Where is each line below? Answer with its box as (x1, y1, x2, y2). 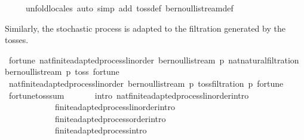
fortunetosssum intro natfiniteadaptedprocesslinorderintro (8, 89, 249, 101)
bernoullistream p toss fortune (5, 65, 119, 78)
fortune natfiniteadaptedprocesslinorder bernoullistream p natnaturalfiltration (8, 53, 299, 66)
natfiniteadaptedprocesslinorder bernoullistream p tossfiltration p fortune (8, 77, 284, 89)
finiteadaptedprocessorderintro (54, 112, 166, 124)
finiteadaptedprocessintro (54, 124, 147, 136)
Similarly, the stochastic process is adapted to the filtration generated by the (5, 22, 285, 34)
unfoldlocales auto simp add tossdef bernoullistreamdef (25, 2, 234, 14)
